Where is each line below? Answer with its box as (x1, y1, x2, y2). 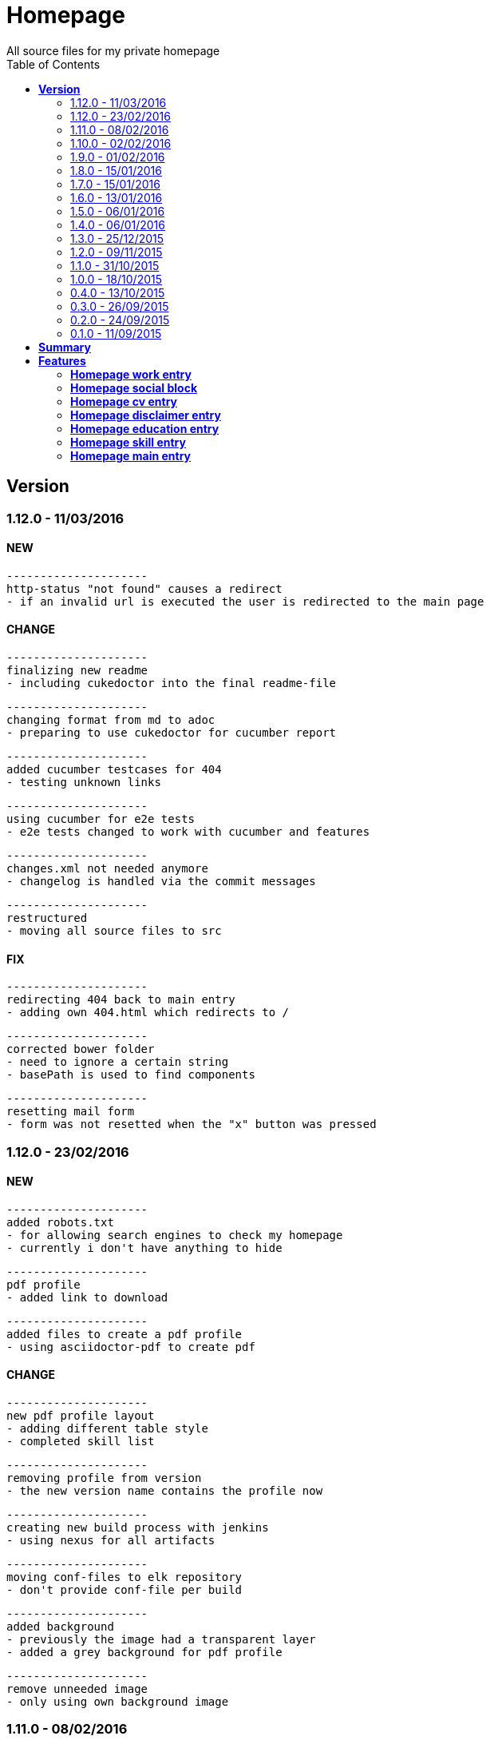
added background (6, 1620, 114, 1634)
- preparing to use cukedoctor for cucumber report (6, 726, 337, 740)
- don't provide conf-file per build (6, 1583, 243, 1597)
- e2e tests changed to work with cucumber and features (6, 825, 370, 839)
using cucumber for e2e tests (6, 812, 196, 826)
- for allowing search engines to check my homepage (6, 1228, 343, 1241)
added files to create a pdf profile (6, 1327, 243, 1341)
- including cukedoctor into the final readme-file (6, 677, 337, 690)
